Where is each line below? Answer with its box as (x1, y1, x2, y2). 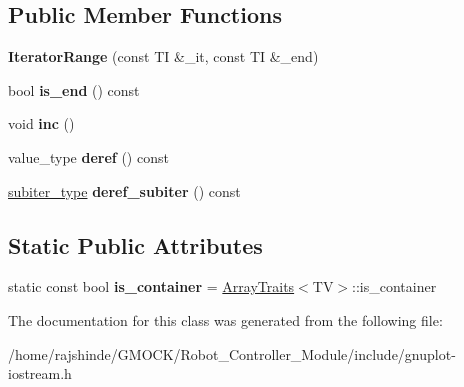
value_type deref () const (8, 146, 169, 167)
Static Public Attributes (8, 229, 263, 260)
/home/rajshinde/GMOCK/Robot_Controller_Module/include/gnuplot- (8, 343, 456, 364)
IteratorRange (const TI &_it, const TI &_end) (8, 46, 319, 67)
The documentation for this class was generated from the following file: (8, 309, 443, 330)
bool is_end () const (8, 79, 140, 100)
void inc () (8, 113, 75, 134)
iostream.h (8, 363, 72, 384)
